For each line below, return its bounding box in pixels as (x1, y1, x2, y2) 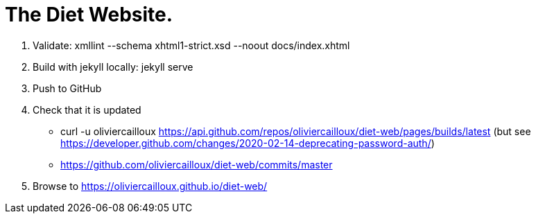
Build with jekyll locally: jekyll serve (33, 60, 193, 73)
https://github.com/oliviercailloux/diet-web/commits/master (60, 158, 333, 170)
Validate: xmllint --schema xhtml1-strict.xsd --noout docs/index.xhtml (33, 39, 350, 51)
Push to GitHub (33, 82, 102, 94)
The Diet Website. (5, 3, 173, 26)
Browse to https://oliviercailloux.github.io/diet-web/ (33, 179, 268, 192)
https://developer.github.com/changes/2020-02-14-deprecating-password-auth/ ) (60, 137, 435, 149)
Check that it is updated (33, 103, 141, 116)
